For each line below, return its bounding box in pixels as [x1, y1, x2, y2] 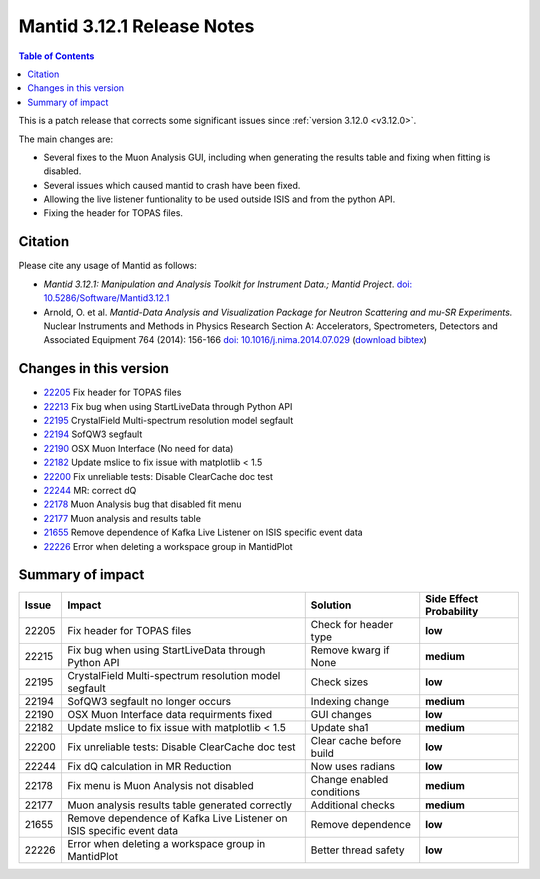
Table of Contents [18, 50, 95, 62]
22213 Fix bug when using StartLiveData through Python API [43, 400, 293, 412]
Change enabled [310, 773, 389, 787]
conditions [310, 785, 360, 799]
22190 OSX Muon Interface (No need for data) [43, 442, 234, 454]
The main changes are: [18, 133, 114, 145]
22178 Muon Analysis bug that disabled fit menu [43, 498, 242, 510]
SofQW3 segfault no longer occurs [66, 695, 232, 709]
